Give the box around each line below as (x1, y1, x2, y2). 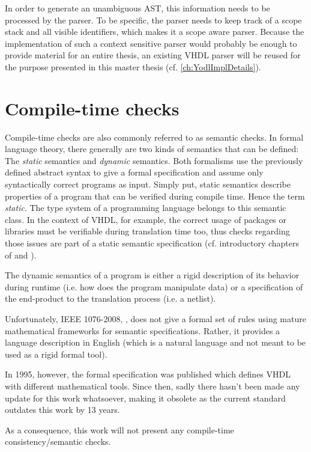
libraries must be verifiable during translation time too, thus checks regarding (5, 225, 290, 237)
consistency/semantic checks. (5, 435, 111, 448)
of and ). (5, 248, 37, 261)
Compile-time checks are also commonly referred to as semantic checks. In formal (5, 130, 304, 143)
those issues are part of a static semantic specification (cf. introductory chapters (5, 237, 299, 249)
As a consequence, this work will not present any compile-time (5, 423, 234, 436)
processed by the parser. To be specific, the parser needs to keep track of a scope (5, 13, 302, 26)
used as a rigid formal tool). (5, 347, 107, 360)
